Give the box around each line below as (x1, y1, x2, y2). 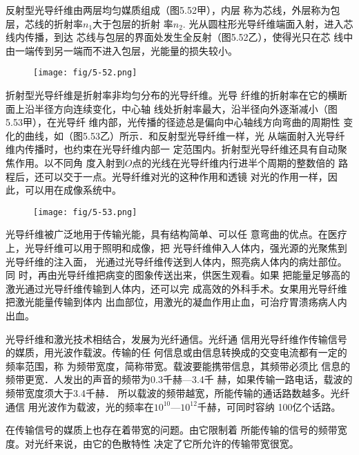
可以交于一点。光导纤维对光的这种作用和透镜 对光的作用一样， (43, 169, 328, 183)
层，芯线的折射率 (6, 16, 83, 30)
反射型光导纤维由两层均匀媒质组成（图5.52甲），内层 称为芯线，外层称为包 (6, 3, 340, 17)
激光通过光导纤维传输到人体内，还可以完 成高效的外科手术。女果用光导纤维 (6, 281, 347, 295)
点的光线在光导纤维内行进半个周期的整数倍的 (132, 156, 336, 169)
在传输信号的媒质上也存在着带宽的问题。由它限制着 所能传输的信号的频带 (6, 423, 338, 437)
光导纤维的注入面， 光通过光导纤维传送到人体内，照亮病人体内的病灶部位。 (6, 254, 347, 268)
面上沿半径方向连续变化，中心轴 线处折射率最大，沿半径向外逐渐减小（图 (6, 101, 338, 115)
